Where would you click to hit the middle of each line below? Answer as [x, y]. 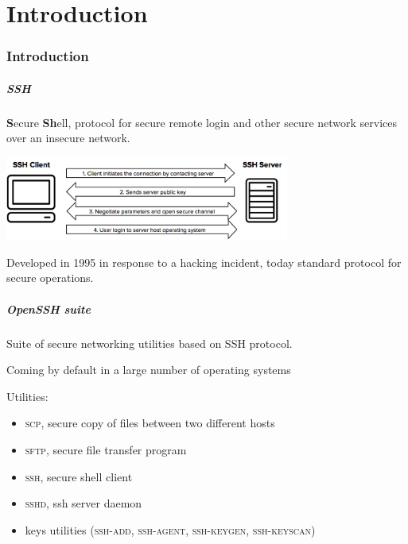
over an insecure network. [68, 138]
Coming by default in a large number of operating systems [149, 370]
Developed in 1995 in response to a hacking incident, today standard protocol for [204, 262]
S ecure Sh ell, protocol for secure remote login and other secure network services [202, 122]
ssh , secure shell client [79, 476]
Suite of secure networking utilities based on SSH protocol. [150, 343]
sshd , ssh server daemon [84, 503]
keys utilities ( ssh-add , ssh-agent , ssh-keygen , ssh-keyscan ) [170, 529]
